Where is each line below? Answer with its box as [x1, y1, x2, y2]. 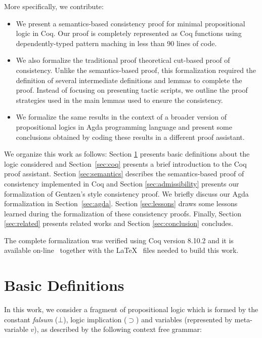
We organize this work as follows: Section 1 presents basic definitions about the [4, 148, 250, 159]
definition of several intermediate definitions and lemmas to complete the [16, 74, 242, 85]
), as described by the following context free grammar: [34, 324, 202, 334]
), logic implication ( [63, 314, 127, 324]
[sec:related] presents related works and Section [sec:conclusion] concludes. [4, 218, 233, 229]
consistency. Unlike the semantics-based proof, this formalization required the [16, 64, 256, 75]
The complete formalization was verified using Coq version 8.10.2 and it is [4, 235, 234, 245]
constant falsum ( [4, 314, 58, 324]
